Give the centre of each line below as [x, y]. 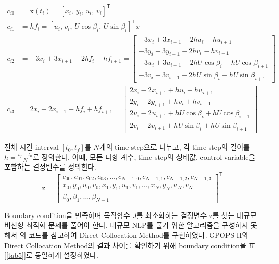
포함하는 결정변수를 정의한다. [50, 167]
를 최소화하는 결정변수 [172, 215]
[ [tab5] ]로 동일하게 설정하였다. [51, 255]
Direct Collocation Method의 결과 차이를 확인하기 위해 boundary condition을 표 [130, 245]
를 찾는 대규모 [234, 215]
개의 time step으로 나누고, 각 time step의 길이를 [174, 147]
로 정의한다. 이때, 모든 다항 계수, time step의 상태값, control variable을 [144, 157]
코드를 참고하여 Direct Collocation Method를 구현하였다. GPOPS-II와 [138, 235]
